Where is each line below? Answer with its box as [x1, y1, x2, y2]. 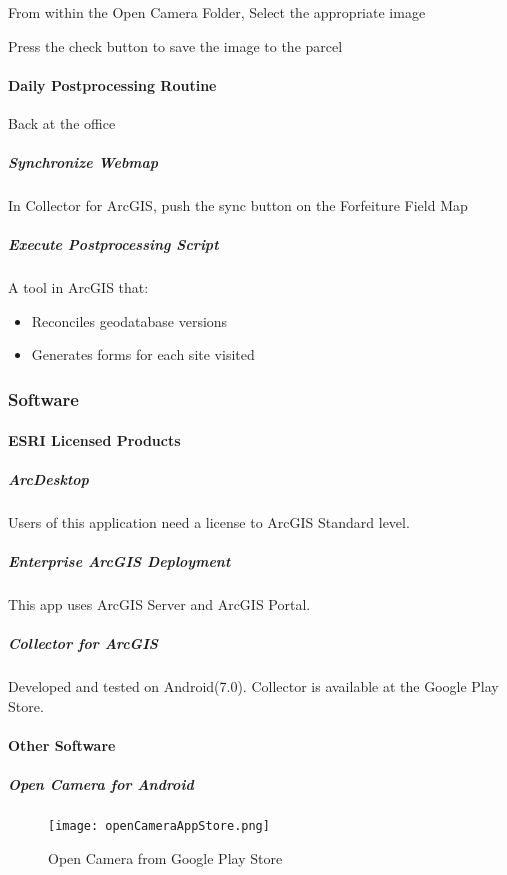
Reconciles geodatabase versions [31, 310, 228, 331]
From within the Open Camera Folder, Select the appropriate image [8, 2, 426, 22]
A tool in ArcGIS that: [8, 277, 149, 298]
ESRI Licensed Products [8, 429, 181, 450]
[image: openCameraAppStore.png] [48, 818, 270, 833]
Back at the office [8, 112, 116, 133]
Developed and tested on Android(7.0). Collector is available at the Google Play [8, 675, 499, 696]
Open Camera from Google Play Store [48, 847, 283, 868]
